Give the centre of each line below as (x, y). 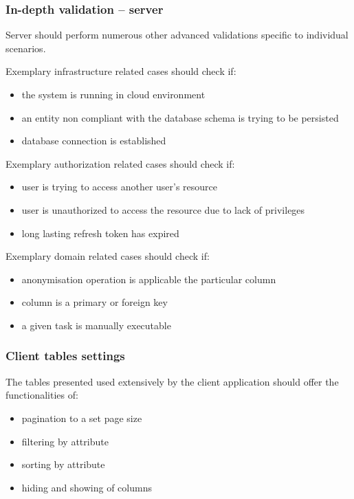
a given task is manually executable (96, 325)
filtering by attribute (65, 441)
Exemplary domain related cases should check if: (108, 256)
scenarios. (26, 48)
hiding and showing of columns (87, 487)
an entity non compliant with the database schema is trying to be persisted (180, 117)
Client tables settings (65, 356)
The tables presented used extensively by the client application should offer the (172, 381)
